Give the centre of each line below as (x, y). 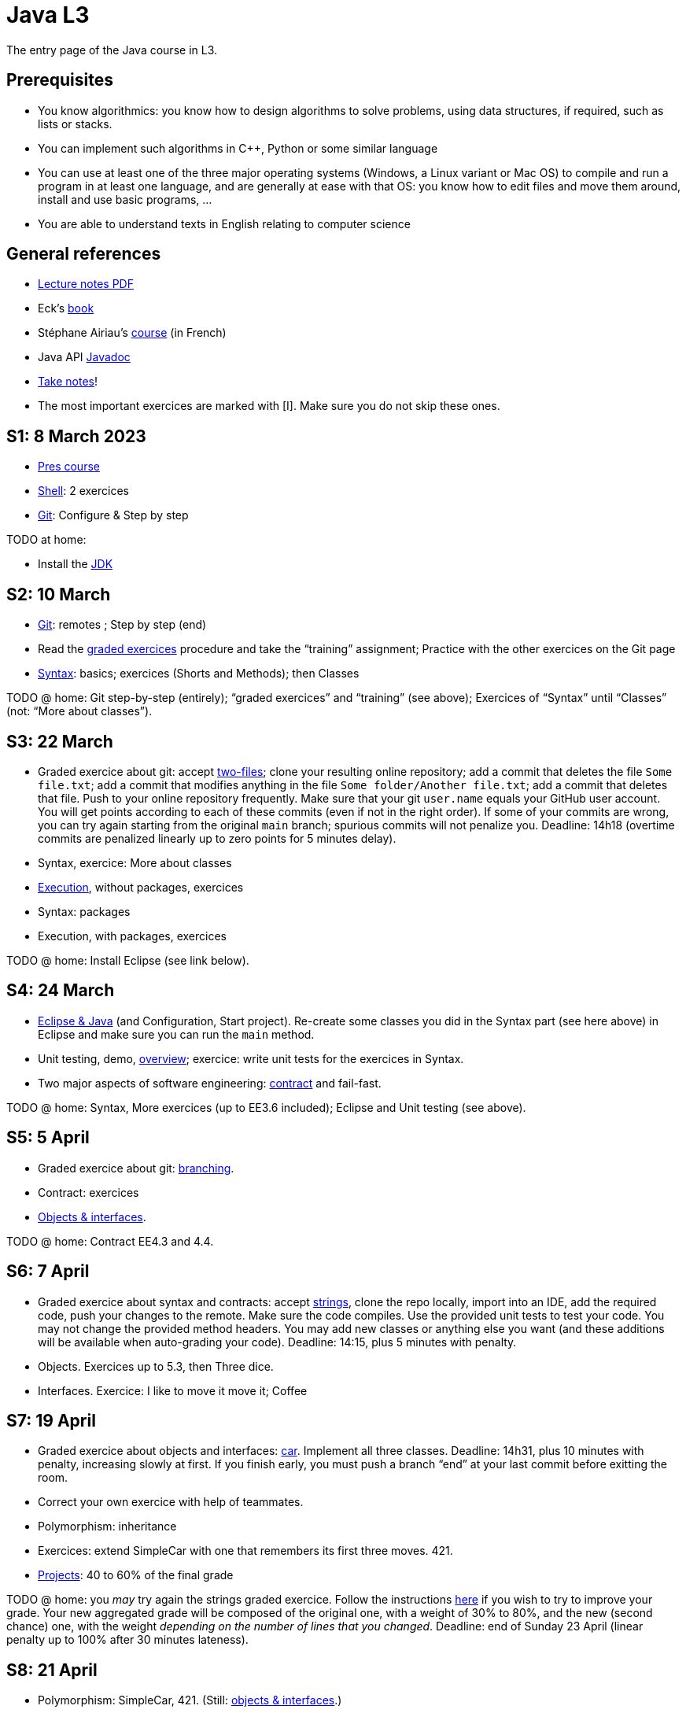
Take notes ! (68, 382)
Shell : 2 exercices (83, 491)
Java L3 (48, 15)
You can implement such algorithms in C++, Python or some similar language (238, 148)
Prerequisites (60, 80)
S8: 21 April (52, 1670)
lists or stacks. (75, 124)
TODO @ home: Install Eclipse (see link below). (128, 960)
